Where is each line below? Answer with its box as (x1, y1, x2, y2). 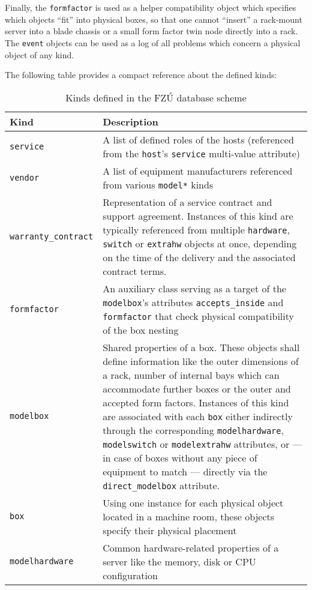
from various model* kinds (103, 177, 214, 191)
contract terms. (103, 263, 167, 278)
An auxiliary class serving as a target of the (103, 281, 286, 295)
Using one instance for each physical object (103, 495, 284, 510)
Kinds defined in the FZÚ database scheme (65, 90, 247, 104)
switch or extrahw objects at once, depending (103, 236, 297, 250)
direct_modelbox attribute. (103, 478, 220, 492)
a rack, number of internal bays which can (103, 367, 280, 382)
